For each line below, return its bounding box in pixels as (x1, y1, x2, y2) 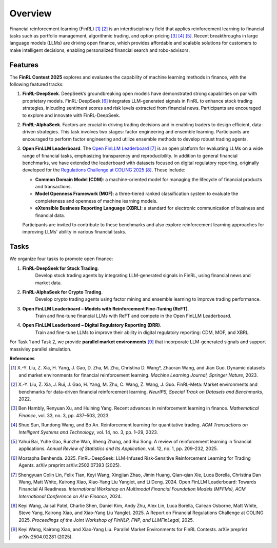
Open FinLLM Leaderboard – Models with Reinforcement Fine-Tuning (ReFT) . (22, 305, 189, 311)
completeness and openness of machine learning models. (35, 198, 158, 204)
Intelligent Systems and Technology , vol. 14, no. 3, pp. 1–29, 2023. (18, 429, 159, 435)
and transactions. (35, 184, 72, 190)
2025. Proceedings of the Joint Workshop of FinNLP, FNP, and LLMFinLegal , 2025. (18, 517, 194, 523)
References (9, 356, 35, 362)
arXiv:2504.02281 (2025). (18, 534, 73, 540)
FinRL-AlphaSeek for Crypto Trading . (22, 289, 103, 295)
